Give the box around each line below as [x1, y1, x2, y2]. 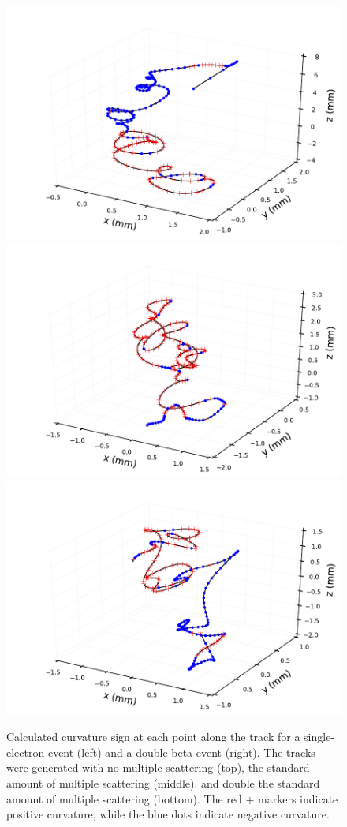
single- [304, 728, 335, 745]
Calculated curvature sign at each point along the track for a [6, 728, 300, 745]
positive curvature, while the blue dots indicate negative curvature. [6, 806, 330, 822]
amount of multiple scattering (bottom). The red [6, 790, 242, 806]
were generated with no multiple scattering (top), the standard [6, 759, 310, 776]
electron [6, 743, 45, 760]
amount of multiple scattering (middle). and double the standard [6, 774, 320, 791]
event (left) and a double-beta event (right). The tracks [47, 743, 315, 760]
